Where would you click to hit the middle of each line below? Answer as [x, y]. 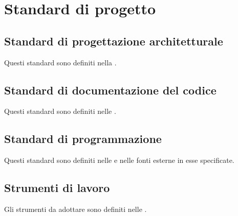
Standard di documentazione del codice [110, 90]
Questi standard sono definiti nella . [60, 62]
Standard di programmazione [83, 139]
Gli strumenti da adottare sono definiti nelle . [75, 209]
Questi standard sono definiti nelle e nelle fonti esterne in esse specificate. [119, 160]
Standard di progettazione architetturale [114, 41]
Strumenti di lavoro [57, 188]
